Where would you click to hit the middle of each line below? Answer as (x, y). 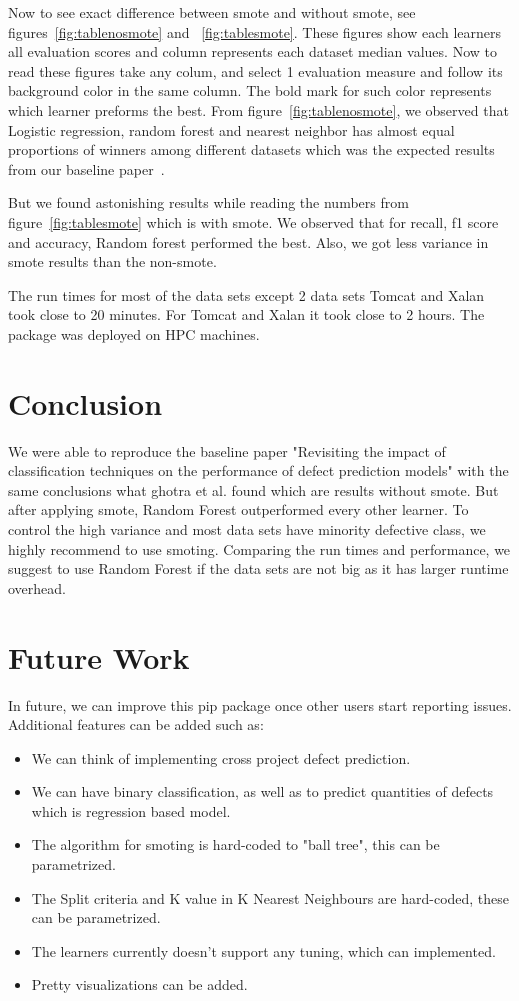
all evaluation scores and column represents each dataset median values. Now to (252, 51)
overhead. (37, 587)
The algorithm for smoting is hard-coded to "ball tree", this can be (235, 844)
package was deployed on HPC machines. (134, 333)
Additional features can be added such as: (136, 724)
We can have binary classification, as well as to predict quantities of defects (262, 791)
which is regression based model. (131, 810)
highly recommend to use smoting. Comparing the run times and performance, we (259, 548)
